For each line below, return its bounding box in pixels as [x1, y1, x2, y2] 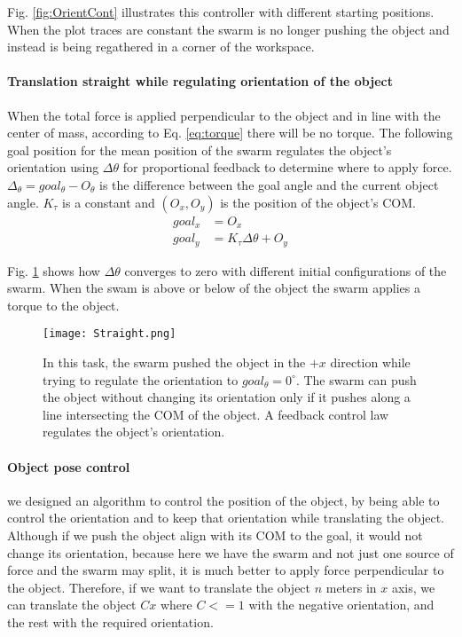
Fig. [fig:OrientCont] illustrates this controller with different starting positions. [7, 3, 435, 20]
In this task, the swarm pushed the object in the [43, 352, 306, 371]
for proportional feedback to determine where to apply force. [122, 158, 452, 177]
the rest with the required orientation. [7, 612, 214, 631]
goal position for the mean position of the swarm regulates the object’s [7, 140, 392, 159]
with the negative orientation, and [248, 595, 435, 614]
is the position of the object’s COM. [220, 193, 416, 211]
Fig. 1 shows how [7, 261, 100, 279]
